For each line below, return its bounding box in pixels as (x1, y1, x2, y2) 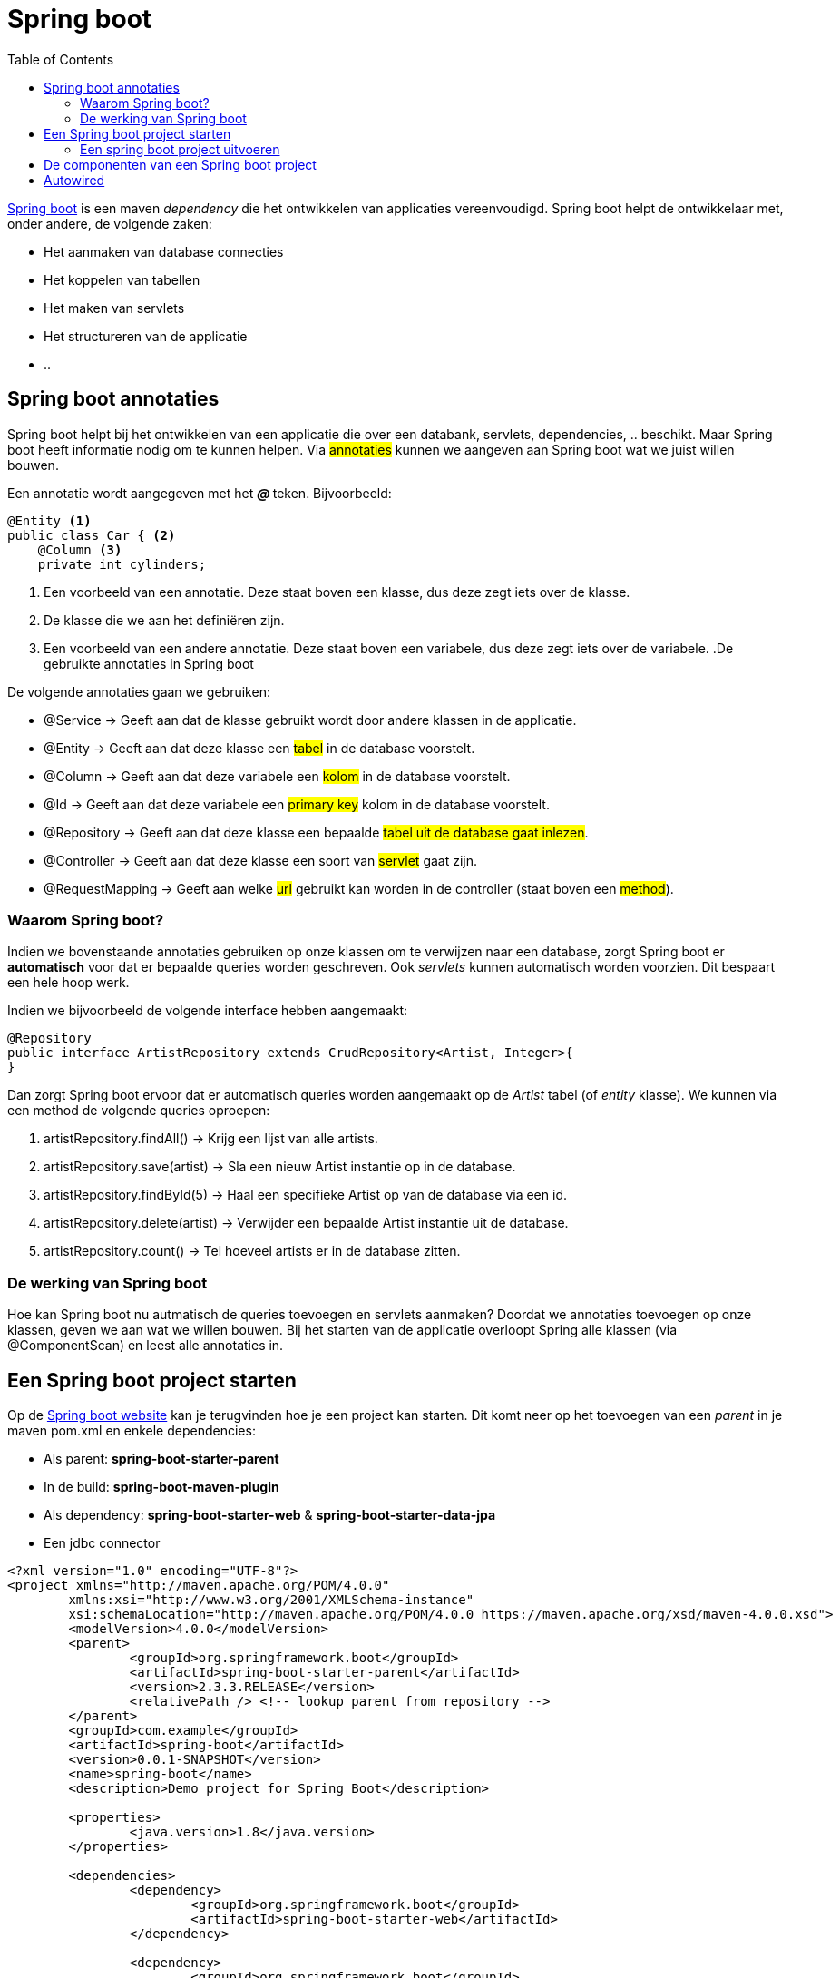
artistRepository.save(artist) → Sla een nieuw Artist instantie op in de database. (44, 1159, 516, 1175)
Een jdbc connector (44, 1534, 161, 1551)
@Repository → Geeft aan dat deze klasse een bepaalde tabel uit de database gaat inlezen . (44, 824, 589, 840)
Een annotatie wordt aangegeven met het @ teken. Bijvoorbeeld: (7, 485, 392, 501)
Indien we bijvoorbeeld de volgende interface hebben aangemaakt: (7, 1003, 408, 1019)
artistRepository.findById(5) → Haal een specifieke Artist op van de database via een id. (44, 1187, 567, 1203)
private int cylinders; (37, 556, 207, 572)
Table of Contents (7, 51, 114, 67)
